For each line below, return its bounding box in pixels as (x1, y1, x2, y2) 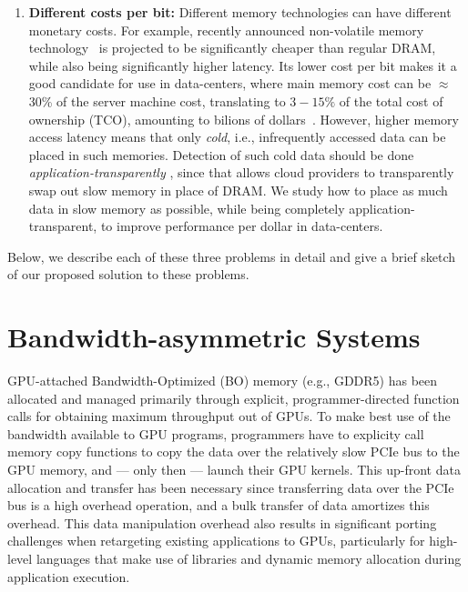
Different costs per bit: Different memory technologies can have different (28, 3, 452, 21)
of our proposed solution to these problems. (7, 265, 249, 284)
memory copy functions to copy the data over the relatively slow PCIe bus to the (7, 442, 460, 461)
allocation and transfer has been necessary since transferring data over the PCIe (7, 477, 454, 497)
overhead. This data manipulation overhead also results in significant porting (7, 513, 437, 532)
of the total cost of (339, 91, 443, 110)
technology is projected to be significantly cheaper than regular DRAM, (28, 38, 436, 57)
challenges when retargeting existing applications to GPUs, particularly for (7, 531, 425, 550)
